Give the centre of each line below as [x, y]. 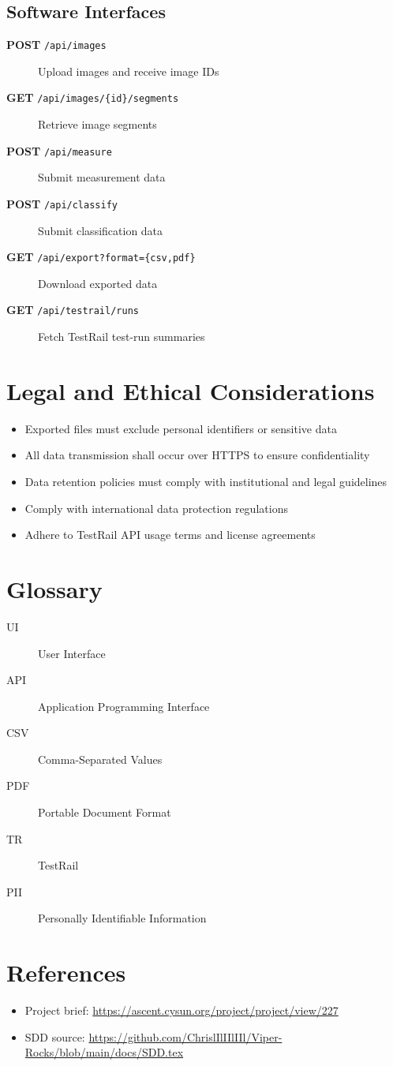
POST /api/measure [59, 150]
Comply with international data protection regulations [156, 508]
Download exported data [98, 283]
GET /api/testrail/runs [73, 310]
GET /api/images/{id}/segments [93, 97]
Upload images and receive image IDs [129, 71]
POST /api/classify [62, 203]
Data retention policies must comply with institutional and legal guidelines [206, 482]
